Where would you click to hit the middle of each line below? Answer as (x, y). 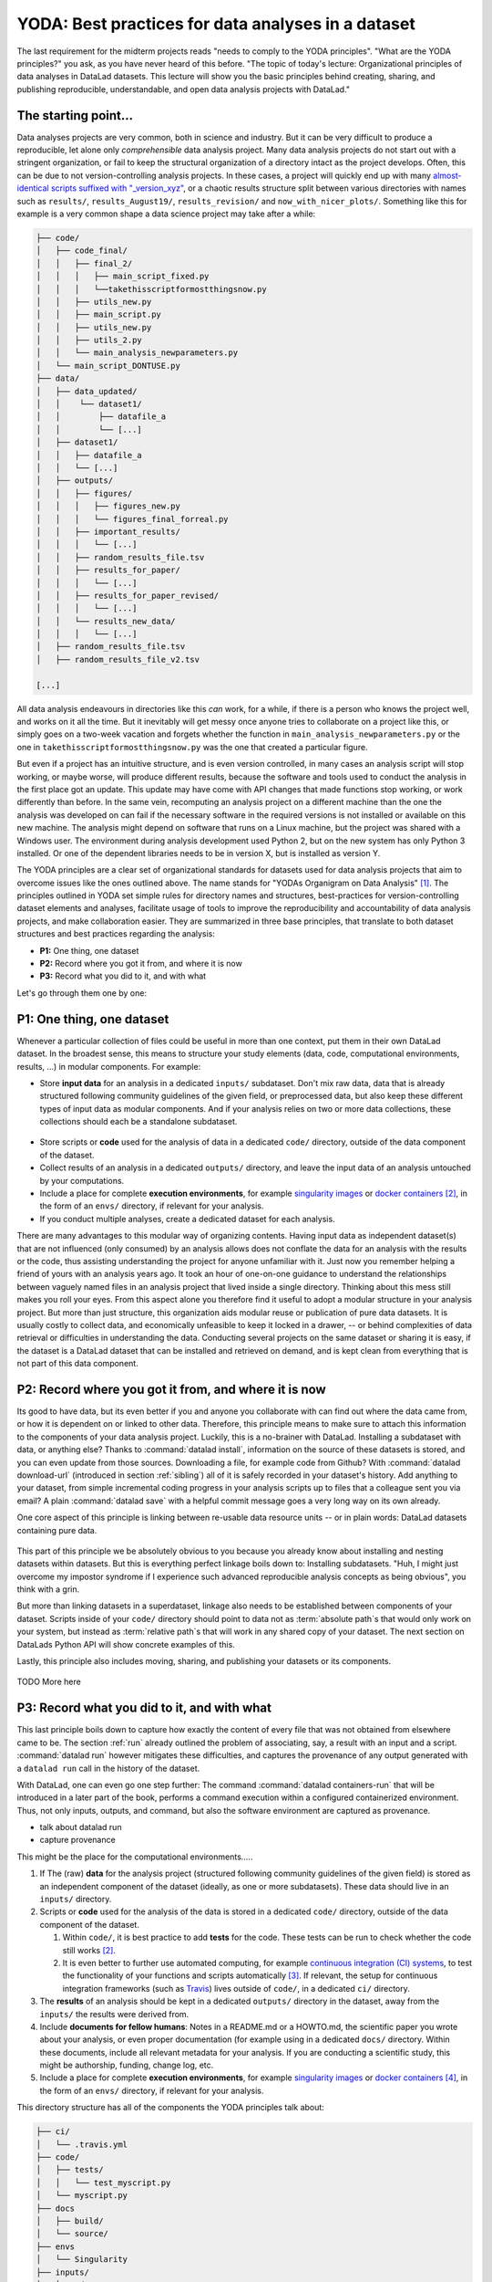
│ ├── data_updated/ (87, 391)
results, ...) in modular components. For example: (109, 1066)
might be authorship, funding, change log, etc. (127, 2065)
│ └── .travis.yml (82, 2144)
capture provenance (77, 1840)
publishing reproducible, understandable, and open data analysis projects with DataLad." (184, 89)
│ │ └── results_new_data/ (106, 621)
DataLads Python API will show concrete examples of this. (126, 1644)
